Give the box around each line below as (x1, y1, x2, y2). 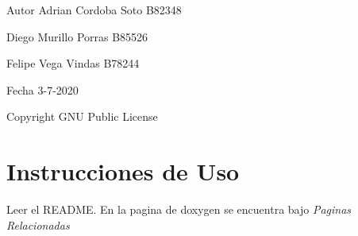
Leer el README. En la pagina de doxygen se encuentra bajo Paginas (6, 201, 352, 218)
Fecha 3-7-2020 (6, 81, 79, 98)
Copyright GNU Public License (6, 108, 158, 125)
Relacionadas (6, 216, 70, 233)
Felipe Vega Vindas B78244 (6, 55, 140, 72)
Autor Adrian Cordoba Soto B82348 (6, 2, 182, 17)
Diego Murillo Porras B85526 (6, 28, 148, 44)
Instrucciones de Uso (6, 155, 240, 188)
